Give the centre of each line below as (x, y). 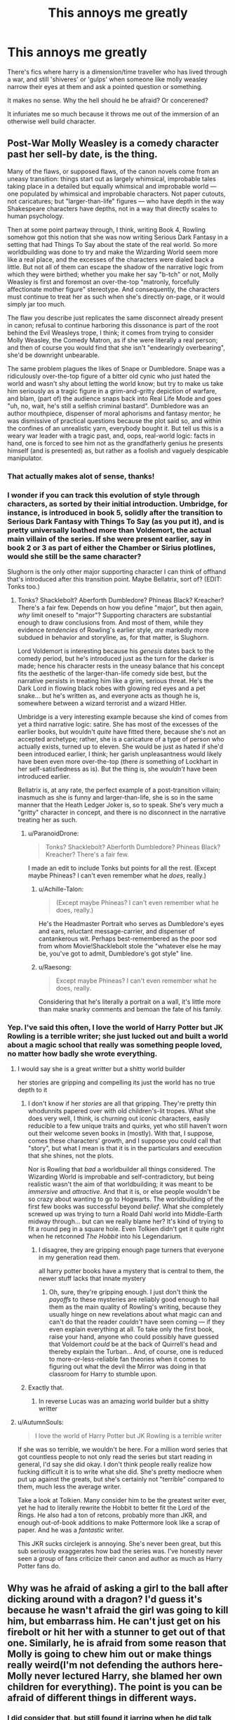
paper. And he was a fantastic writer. (71, 1530)
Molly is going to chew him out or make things (110, 1654)
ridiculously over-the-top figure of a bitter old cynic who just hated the (109, 376)
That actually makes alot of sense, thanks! (81, 476)
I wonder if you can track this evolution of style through (103, 495)
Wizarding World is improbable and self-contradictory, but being (121, 1177)
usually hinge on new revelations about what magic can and (135, 1315)
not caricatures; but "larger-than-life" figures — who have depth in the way (116, 201)
